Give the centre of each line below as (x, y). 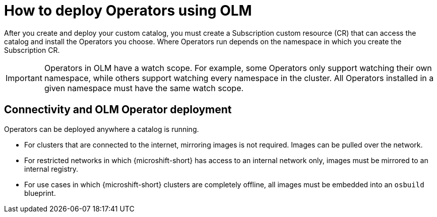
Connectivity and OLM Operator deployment (118, 110)
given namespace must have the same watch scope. (144, 88)
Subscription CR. (32, 50)
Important (24, 78)
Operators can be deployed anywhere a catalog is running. (102, 129)
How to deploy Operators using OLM (128, 11)
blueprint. (40, 193)
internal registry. (51, 169)
